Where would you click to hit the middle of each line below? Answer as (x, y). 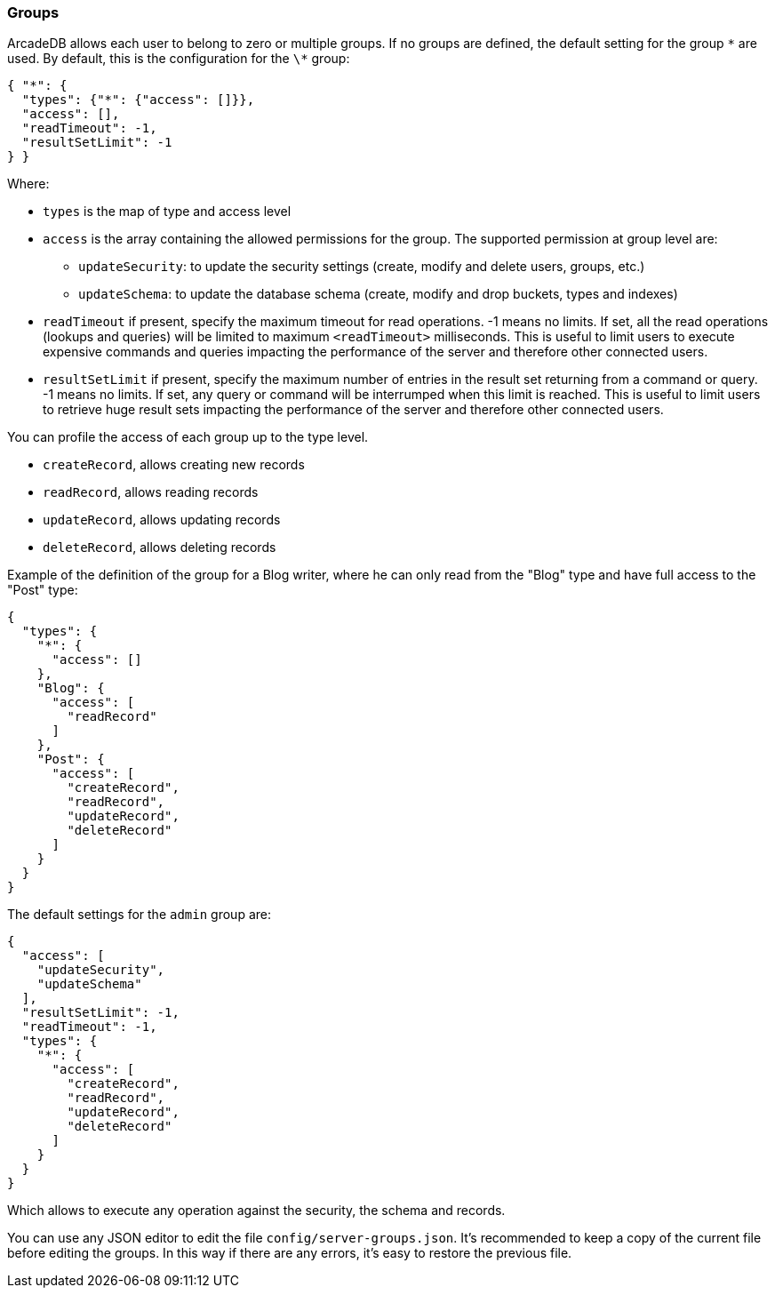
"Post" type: (43, 590)
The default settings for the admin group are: (139, 915)
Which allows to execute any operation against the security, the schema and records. (256, 1211)
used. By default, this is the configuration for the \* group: (179, 59)
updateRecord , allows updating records (162, 520)
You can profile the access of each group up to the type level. (188, 437)
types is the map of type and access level (167, 212)
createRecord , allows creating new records (174, 465)
